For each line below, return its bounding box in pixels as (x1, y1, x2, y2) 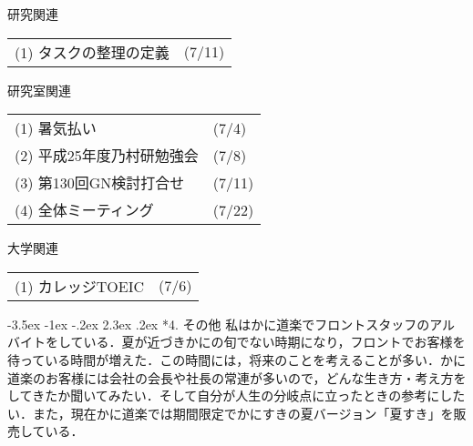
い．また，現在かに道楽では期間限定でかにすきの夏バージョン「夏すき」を (7, 403, 454, 422)
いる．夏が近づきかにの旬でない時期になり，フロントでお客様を (83, 332, 466, 351)
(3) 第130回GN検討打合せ (15, 172, 185, 194)
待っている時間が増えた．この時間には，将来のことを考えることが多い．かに (7, 350, 466, 369)
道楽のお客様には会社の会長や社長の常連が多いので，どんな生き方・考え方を (7, 368, 467, 387)
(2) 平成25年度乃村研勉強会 (15, 145, 199, 167)
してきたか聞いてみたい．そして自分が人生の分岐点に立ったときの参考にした (7, 386, 466, 405)
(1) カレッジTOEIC (15, 275, 145, 297)
